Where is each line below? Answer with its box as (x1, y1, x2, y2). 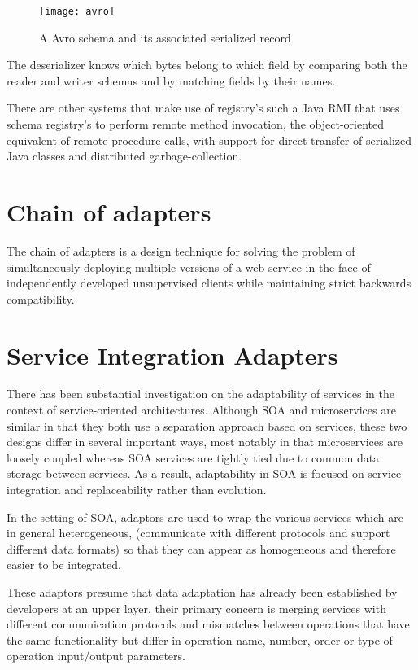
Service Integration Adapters (7, 338, 338, 371)
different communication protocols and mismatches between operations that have (7, 615, 410, 633)
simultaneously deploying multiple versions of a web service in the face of (7, 258, 371, 275)
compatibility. (7, 290, 75, 307)
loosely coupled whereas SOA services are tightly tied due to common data (7, 449, 380, 466)
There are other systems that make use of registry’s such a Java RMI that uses (7, 99, 400, 116)
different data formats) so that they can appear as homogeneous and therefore (7, 540, 396, 557)
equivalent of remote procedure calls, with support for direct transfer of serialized (7, 131, 412, 148)
